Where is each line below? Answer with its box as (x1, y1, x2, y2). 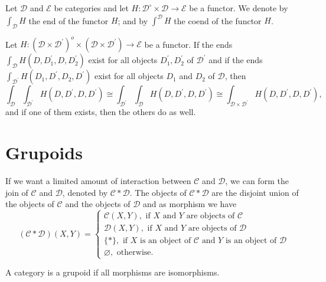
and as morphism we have (143, 198, 237, 210)
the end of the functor (28, 14, 109, 27)
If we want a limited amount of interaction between (5, 174, 191, 186)
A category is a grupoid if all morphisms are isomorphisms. (5, 266, 220, 278)
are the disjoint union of (211, 186, 299, 198)
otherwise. (116, 248, 154, 257)
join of (5, 186, 28, 198)
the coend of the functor (174, 14, 262, 27)
